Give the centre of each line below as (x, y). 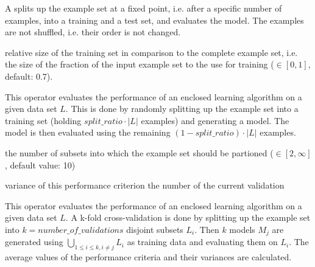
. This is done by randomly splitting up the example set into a (182, 109)
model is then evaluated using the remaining (88, 132)
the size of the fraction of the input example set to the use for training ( (140, 64)
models (242, 229)
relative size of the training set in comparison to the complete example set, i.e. (151, 52)
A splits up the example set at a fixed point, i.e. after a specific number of (143, 8)
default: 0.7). (29, 76)
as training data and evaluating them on (202, 242)
